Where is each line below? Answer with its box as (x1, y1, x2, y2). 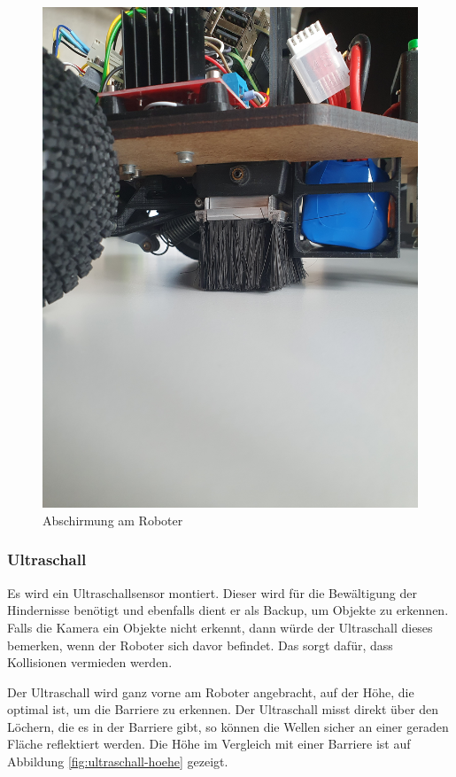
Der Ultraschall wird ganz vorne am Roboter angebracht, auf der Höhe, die (7, 682, 414, 701)
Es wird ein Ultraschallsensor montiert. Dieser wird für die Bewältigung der (7, 583, 417, 602)
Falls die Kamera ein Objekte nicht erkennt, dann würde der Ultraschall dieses (7, 618, 433, 636)
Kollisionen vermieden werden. (7, 653, 173, 672)
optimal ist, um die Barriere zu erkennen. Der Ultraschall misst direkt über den (7, 700, 439, 719)
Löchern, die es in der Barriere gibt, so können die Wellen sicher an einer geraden (7, 717, 449, 735)
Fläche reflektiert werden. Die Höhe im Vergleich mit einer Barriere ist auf (7, 734, 411, 753)
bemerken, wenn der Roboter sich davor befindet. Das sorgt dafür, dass (7, 635, 393, 654)
